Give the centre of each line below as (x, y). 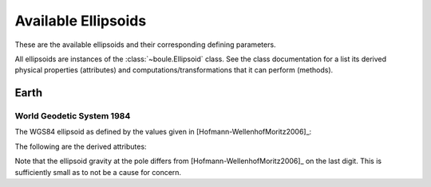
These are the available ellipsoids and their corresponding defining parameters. (145, 45)
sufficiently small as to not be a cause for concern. (98, 172)
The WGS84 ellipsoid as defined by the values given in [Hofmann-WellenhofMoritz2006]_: (163, 132)
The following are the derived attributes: (81, 146)
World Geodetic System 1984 (73, 116)
